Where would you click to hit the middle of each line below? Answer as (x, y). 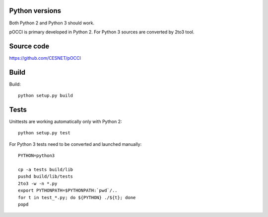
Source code (29, 46)
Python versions (35, 11)
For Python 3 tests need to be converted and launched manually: (75, 144)
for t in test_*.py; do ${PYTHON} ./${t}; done (77, 197)
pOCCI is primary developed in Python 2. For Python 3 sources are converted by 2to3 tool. (102, 32)
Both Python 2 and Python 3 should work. (52, 23)
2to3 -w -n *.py (38, 183)
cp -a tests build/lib (46, 169)
